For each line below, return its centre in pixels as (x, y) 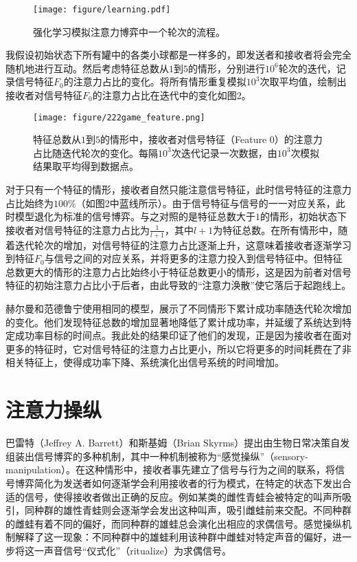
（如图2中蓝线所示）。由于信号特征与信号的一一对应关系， (206, 203)
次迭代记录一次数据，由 (224, 152)
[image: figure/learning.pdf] (102, 10)
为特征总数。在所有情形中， (276, 229)
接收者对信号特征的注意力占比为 (78, 229)
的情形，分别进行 (227, 68)
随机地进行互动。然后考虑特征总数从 (87, 68)
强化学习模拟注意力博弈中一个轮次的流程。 (129, 31)
